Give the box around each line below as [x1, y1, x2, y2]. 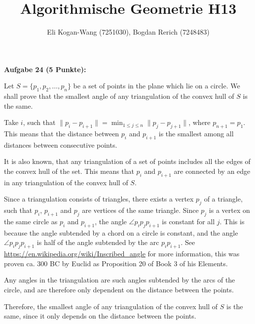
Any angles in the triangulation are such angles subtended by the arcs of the [4, 275, 235, 285]
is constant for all [162, 216, 215, 227]
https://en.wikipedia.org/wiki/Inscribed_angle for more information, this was [4, 248, 240, 259]
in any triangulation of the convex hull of [4, 177, 128, 187]
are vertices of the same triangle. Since [82, 205, 199, 215]
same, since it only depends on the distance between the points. [4, 311, 196, 321]
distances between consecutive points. [4, 139, 117, 150]
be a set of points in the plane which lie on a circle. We [73, 81, 240, 91]
